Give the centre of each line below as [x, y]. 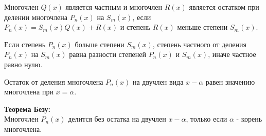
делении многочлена [36, 17]
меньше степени [202, 27]
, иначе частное [232, 54]
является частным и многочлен [114, 7]
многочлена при [29, 92]
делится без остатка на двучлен [117, 119]
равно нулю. [23, 64]
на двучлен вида [158, 81]
